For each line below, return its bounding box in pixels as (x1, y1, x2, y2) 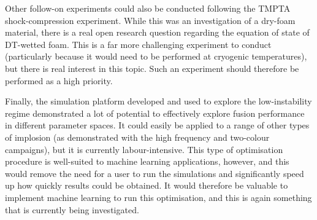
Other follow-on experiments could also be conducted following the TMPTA (5, 2, 291, 14)
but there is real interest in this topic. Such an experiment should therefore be (5, 61, 299, 74)
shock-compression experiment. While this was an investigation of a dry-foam (5, 14, 296, 26)
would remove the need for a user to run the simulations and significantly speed (5, 167, 304, 179)
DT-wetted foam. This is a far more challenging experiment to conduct (5, 37, 272, 50)
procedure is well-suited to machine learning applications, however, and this (5, 155, 289, 168)
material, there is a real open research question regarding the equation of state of (5, 26, 310, 39)
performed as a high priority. (5, 74, 113, 87)
